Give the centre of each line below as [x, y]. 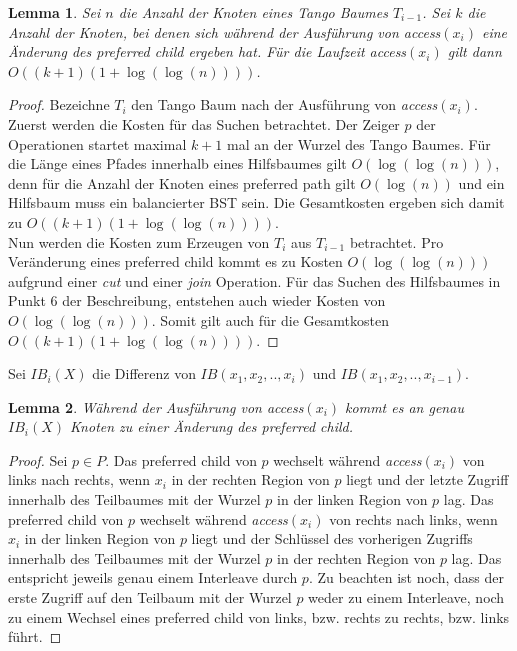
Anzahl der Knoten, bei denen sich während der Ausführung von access [224, 31]
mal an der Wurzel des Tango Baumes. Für [359, 143]
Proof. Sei [38, 459]
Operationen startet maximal [97, 143]
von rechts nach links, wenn [413, 518]
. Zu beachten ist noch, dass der [406, 577]
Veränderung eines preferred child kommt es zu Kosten [175, 261]
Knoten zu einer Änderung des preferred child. [211, 426]
